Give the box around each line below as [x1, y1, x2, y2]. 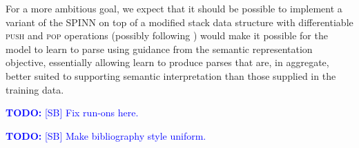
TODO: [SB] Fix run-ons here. [6, 105, 139, 120]
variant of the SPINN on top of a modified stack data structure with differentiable [6, 14, 353, 29]
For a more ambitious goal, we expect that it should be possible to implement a [6, 1, 342, 15]
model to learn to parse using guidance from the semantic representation [6, 41, 313, 56]
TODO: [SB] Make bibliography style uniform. [6, 128, 206, 142]
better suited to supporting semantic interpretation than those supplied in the [6, 68, 336, 83]
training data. [6, 82, 64, 96]
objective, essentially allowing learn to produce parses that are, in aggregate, [6, 55, 329, 70]
